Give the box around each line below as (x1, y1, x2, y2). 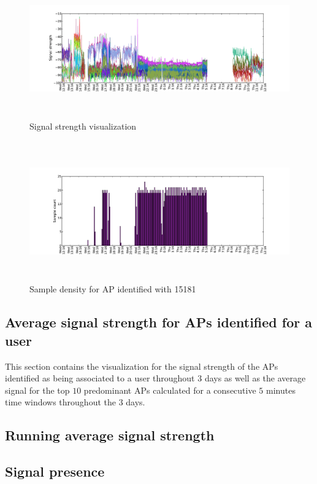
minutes (265, 383, 296, 396)
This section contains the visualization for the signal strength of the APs (5, 359, 278, 372)
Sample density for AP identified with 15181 (29, 283, 196, 295)
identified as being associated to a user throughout (5, 372, 195, 384)
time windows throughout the (5, 396, 116, 408)
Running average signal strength (5, 426, 215, 445)
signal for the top (5, 383, 70, 396)
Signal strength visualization (29, 120, 137, 133)
